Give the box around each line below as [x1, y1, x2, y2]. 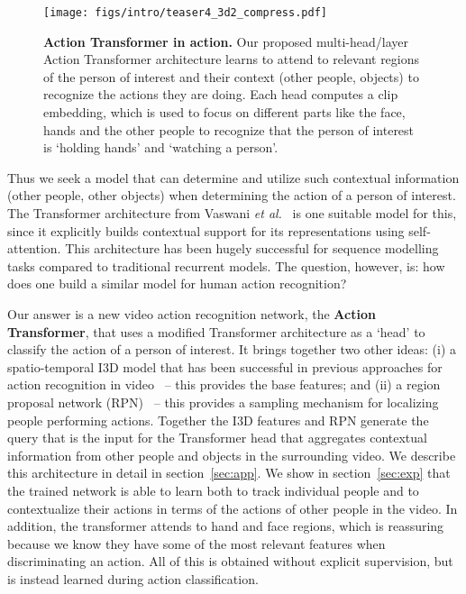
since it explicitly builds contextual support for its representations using [7, 221, 405, 240]
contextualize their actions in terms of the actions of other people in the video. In [7, 498, 458, 517]
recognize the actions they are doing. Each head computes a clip [43, 85, 398, 104]
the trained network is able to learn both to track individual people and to [7, 480, 419, 499]
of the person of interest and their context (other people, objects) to [43, 67, 419, 86]
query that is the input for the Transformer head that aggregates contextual [7, 428, 427, 447]
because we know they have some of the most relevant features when [7, 534, 386, 553]
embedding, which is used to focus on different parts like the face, [43, 103, 406, 122]
